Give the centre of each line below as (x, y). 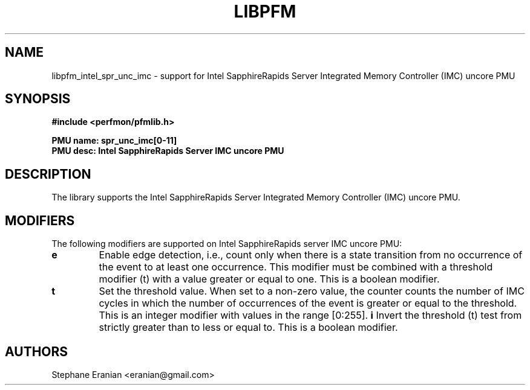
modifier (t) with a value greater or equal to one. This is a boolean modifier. (269, 279)
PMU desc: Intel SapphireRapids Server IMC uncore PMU (168, 151)
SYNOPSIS (38, 99)
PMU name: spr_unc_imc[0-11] (114, 141)
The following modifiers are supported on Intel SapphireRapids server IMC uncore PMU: (227, 244)
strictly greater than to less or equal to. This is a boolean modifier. (248, 328)
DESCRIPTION (48, 174)
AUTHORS (37, 351)
